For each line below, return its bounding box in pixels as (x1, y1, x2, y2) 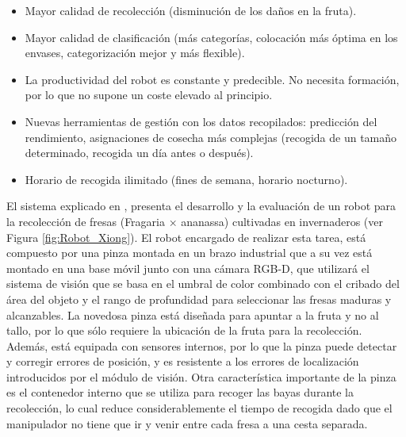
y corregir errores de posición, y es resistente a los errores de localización (6, 353, 359, 370)
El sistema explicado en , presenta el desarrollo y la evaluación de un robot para (6, 197, 396, 214)
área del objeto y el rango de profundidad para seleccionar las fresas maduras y (6, 290, 392, 307)
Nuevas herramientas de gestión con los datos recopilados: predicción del (25, 113, 377, 129)
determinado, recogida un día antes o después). (25, 144, 254, 161)
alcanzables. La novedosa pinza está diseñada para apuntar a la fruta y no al (6, 306, 379, 323)
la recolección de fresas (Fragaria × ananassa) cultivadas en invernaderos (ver (6, 213, 383, 229)
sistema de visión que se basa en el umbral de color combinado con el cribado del (6, 275, 400, 292)
